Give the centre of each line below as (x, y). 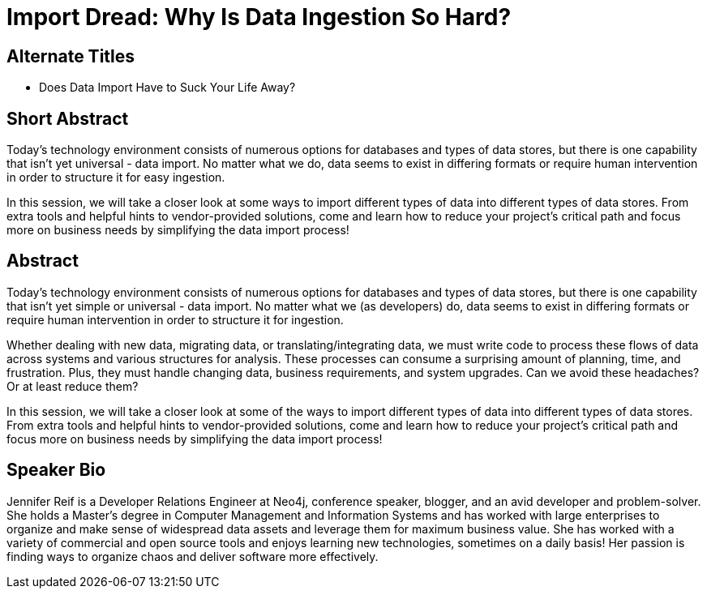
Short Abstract (68, 118)
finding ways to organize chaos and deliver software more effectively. (193, 556)
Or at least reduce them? (73, 386)
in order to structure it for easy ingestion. (116, 178)
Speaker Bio (56, 470)
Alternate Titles (71, 56)
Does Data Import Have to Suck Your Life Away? (167, 88)
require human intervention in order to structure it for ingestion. (175, 319)
